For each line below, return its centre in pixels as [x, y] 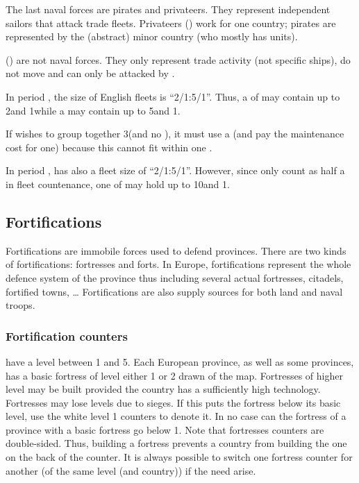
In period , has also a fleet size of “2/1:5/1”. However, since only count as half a [175, 170]
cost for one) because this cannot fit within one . [109, 147]
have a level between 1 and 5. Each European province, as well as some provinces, [180, 361]
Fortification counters [67, 336]
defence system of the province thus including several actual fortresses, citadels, [175, 277]
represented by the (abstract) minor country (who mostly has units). [152, 36]
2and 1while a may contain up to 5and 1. [93, 110]
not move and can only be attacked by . [90, 73]
